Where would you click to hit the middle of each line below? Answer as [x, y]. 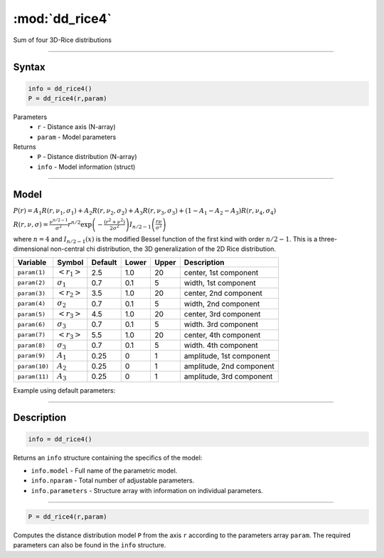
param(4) [32, 304]
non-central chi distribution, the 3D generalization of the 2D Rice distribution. [163, 249]
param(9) [32, 356]
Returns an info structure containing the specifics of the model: [108, 458]
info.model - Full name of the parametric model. [104, 470]
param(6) [32, 324]
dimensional [31, 249]
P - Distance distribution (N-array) [87, 157]
